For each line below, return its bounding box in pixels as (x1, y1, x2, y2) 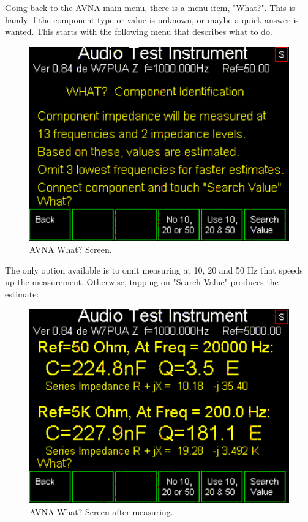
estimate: (5, 287, 39, 300)
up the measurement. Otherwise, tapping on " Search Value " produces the (5, 275, 279, 288)
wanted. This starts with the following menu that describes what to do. (5, 25, 272, 38)
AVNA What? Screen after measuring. (29, 505, 173, 518)
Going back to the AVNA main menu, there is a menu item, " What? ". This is (5, 1, 295, 13)
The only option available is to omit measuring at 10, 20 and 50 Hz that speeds (5, 263, 303, 276)
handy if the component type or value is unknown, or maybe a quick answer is (5, 13, 299, 26)
